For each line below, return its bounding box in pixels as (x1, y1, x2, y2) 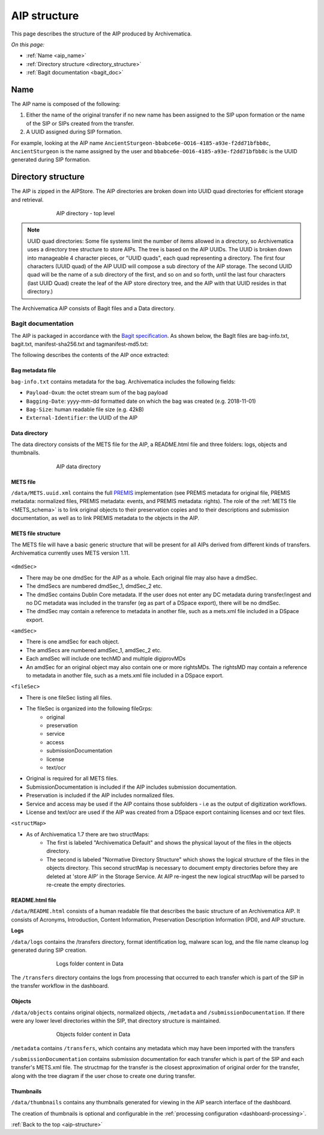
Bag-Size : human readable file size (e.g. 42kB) (26, 406, 144, 413)
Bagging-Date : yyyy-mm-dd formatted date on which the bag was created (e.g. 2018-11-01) (26, 397, 256, 405)
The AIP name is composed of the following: (11, 100, 121, 108)
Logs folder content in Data (56, 960, 124, 967)
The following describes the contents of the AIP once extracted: (11, 352, 169, 359)
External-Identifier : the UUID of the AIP (26, 414, 138, 421)
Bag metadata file (11, 367, 56, 374)
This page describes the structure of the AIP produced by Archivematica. (11, 30, 192, 37)
